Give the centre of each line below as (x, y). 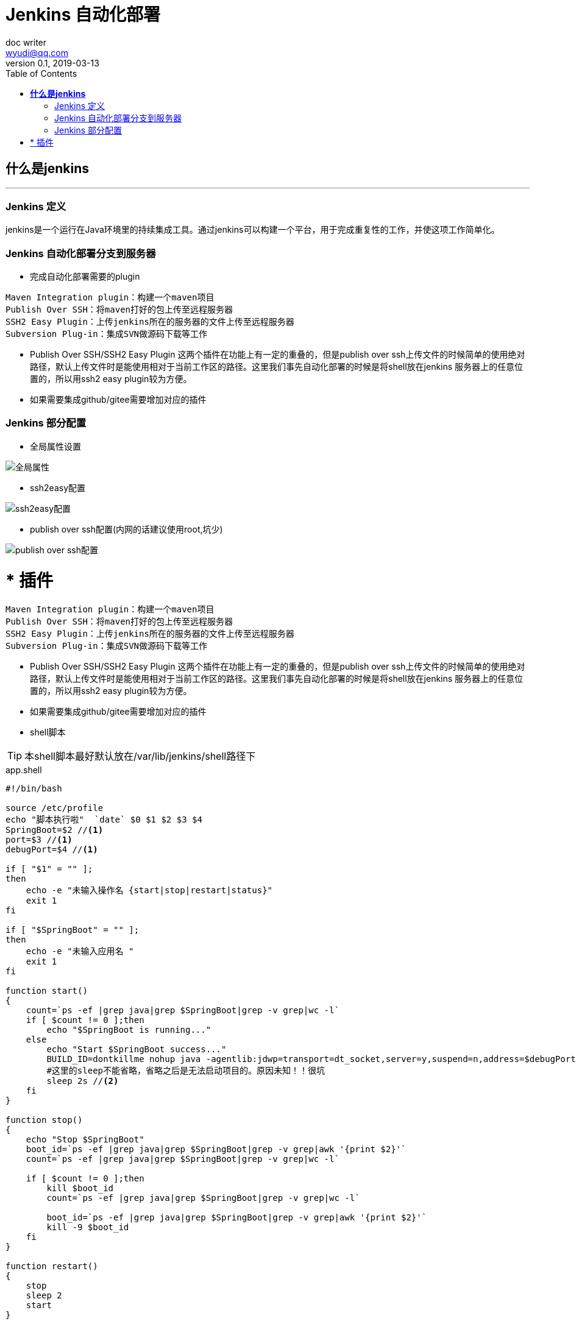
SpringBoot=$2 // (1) (55, 830)
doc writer (26, 42)
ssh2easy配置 (58, 487)
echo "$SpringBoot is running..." (129, 1030)
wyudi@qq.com (37, 52)
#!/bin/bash (34, 789)
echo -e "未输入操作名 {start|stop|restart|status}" (149, 890)
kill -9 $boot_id (88, 1227)
